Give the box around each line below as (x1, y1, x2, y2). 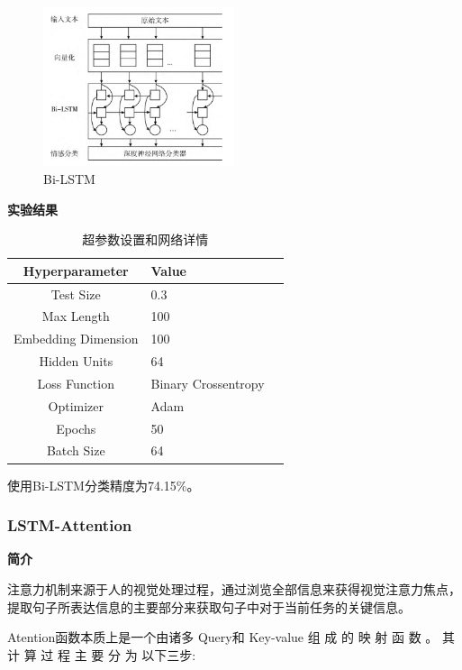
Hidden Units (39, 352, 113, 371)
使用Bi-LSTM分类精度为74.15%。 (7, 475, 200, 494)
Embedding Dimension (14, 329, 139, 348)
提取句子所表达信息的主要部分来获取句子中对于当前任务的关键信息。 (7, 597, 411, 616)
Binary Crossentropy (150, 373, 265, 392)
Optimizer (48, 396, 104, 415)
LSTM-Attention (7, 514, 132, 537)
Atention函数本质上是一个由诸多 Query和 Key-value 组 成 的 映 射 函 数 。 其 (7, 628, 455, 647)
